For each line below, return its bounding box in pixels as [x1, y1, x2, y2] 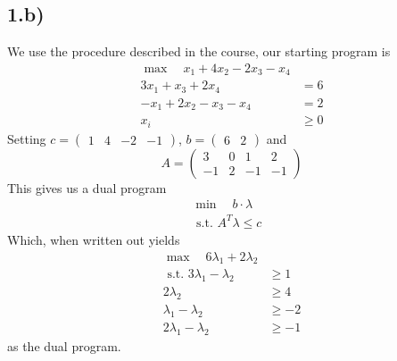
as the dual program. [7, 336, 121, 355]
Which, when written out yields [7, 230, 180, 248]
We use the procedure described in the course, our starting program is [7, 42, 391, 61]
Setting [7, 129, 46, 147]
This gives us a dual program [7, 178, 167, 197]
